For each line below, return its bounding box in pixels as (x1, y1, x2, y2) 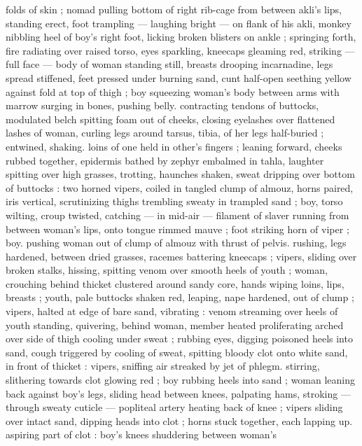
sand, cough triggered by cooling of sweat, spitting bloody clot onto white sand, (6, 344, 348, 359)
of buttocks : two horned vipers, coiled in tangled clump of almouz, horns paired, (6, 180, 354, 195)
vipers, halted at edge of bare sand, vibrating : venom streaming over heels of (6, 304, 338, 319)
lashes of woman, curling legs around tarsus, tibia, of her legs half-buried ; (6, 125, 324, 140)
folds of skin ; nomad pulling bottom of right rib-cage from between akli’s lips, (6, 2, 342, 16)
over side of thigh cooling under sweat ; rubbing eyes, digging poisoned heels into (6, 331, 353, 346)
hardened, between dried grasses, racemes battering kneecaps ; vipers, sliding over (6, 249, 357, 263)
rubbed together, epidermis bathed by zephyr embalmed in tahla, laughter (6, 153, 324, 167)
